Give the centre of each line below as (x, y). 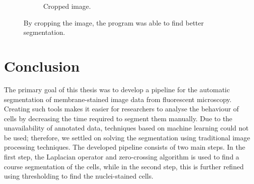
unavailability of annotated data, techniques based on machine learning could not (127, 128)
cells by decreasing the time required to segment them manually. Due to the (118, 118)
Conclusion (42, 66)
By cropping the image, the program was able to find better (114, 22)
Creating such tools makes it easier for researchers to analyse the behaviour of (121, 109)
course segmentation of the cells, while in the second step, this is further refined (124, 166)
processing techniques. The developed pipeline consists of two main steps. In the (125, 147)
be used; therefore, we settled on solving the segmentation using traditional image (127, 137)
